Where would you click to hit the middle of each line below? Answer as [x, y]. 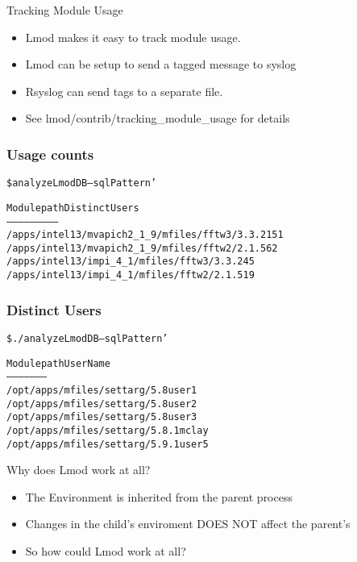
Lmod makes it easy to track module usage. [133, 37]
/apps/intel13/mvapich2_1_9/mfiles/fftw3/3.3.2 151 [145, 235]
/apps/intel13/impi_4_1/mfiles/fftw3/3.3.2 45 [131, 262]
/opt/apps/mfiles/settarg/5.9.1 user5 [108, 444]
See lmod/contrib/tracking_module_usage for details [158, 118]
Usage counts [50, 154]
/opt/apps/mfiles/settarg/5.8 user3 [102, 417]
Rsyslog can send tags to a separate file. [124, 91]
